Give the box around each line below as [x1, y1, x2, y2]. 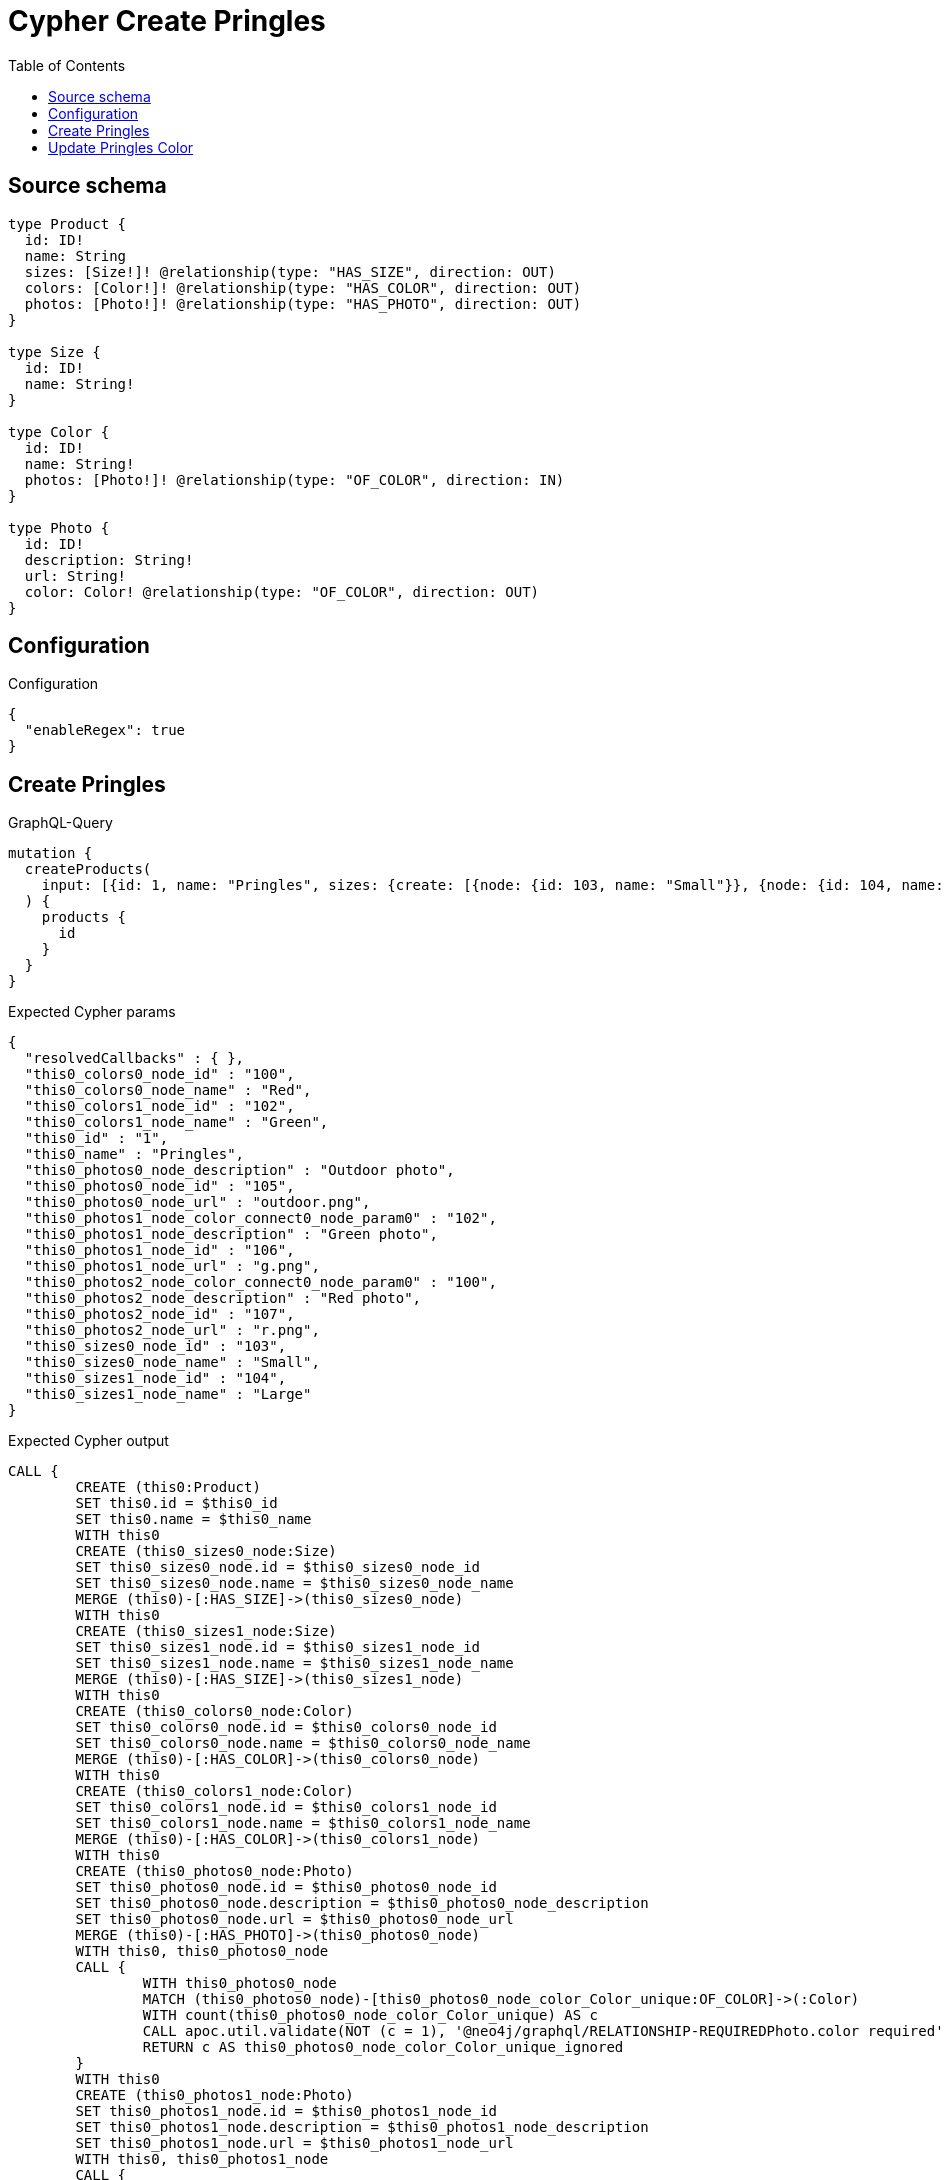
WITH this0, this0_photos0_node [75, 1943, 329, 1960]
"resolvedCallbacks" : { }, [24, 1050, 245, 1067]
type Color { [8, 423, 110, 440]
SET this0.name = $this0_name [75, 1511, 312, 1528]
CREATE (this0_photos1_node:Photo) [75, 2087, 354, 2104]
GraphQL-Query [8, 814, 113, 832]
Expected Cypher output [8, 1432, 169, 1450]
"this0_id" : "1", [24, 1130, 169, 1147]
